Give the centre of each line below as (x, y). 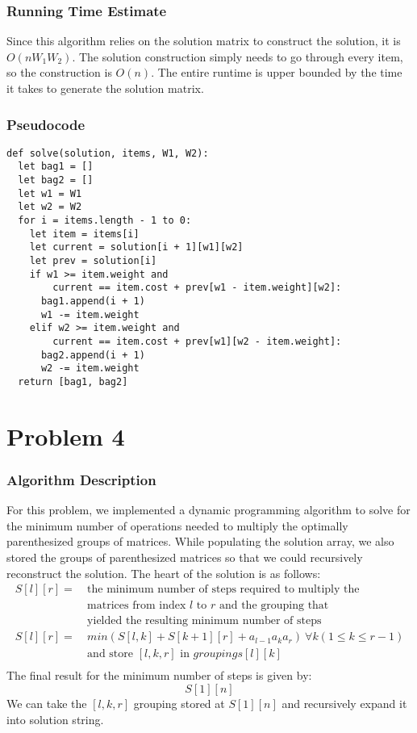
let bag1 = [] (56, 167)
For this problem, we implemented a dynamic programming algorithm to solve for (208, 510)
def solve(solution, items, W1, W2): (108, 153)
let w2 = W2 (50, 207)
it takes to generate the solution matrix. (105, 88)
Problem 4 (66, 436)
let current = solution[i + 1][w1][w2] (136, 247)
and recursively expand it (344, 703)
